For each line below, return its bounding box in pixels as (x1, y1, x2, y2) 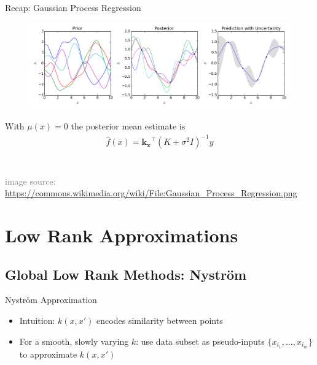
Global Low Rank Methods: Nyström (5, 264, 247, 283)
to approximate (19, 347, 77, 360)
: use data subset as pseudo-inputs (136, 334, 265, 347)
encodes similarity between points (96, 314, 223, 327)
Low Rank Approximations (5, 223, 238, 248)
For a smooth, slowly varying (19, 334, 129, 347)
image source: (5, 174, 56, 187)
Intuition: (19, 314, 55, 327)
